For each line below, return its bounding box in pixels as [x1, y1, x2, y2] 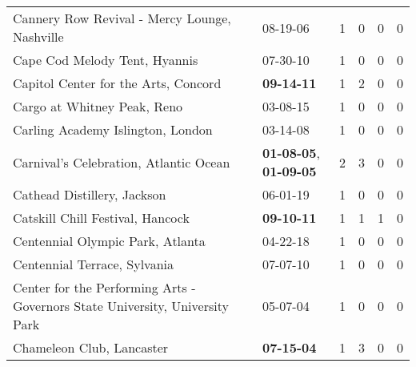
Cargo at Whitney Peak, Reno [13, 97, 183, 115]
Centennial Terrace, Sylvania [13, 255, 174, 273]
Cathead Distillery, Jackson [13, 185, 166, 204]
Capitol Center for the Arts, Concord [13, 74, 222, 92]
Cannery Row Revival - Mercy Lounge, [13, 9, 231, 27]
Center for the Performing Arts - [13, 278, 196, 296]
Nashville [13, 27, 64, 46]
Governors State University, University [13, 296, 229, 315]
